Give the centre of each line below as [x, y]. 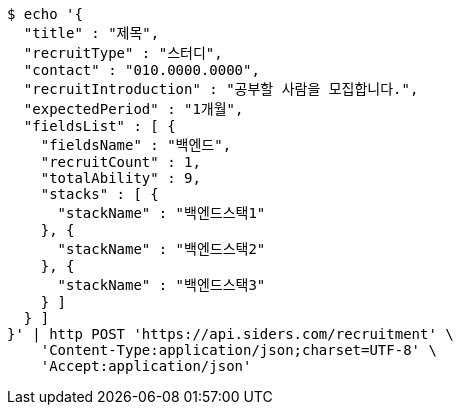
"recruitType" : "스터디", [123, 53]
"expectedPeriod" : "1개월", [133, 109]
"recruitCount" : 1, [120, 162]
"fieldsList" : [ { [99, 126]
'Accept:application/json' [146, 366]
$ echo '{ [45, 14]
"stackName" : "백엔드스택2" [161, 249]
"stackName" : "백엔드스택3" [161, 285]
